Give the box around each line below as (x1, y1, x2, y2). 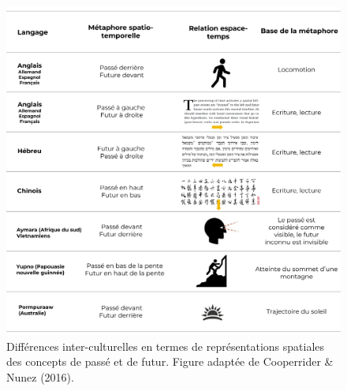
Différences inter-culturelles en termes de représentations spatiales (6, 337, 325, 354)
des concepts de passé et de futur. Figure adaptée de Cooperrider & (6, 353, 334, 370)
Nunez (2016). (6, 368, 74, 385)
